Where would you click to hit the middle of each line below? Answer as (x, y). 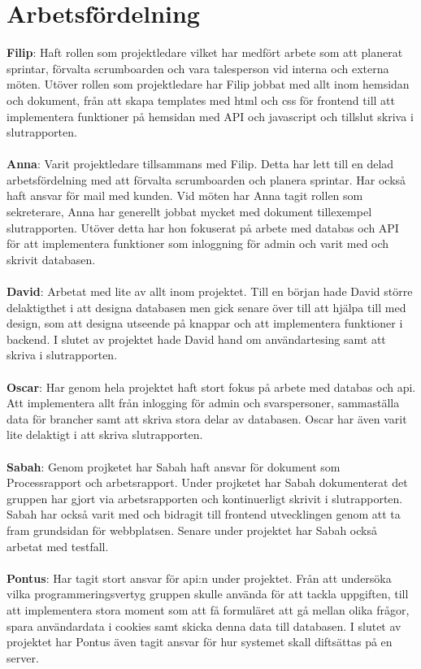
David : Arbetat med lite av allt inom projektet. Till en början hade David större (210, 291)
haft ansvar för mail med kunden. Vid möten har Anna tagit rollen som (185, 195)
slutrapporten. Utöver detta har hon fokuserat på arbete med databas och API (203, 227)
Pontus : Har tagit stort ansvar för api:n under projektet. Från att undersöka (199, 578)
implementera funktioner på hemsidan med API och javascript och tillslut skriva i (210, 116)
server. (23, 657)
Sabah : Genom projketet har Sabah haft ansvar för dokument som (174, 466)
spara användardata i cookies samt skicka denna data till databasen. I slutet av (204, 626)
